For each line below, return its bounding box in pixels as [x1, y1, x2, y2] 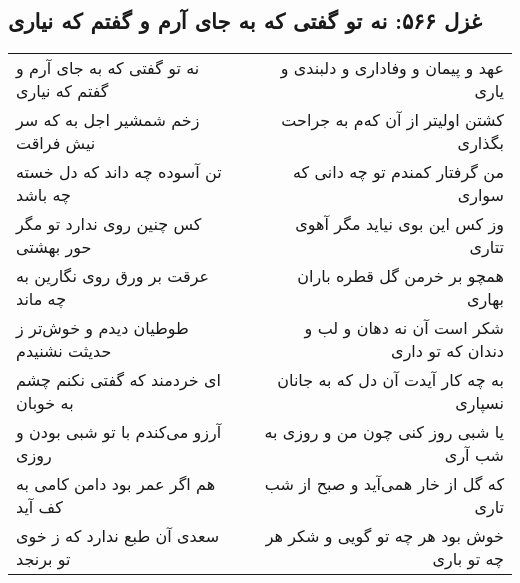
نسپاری [455, 391, 504, 415]
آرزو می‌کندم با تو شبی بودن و [16, 420, 222, 444]
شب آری [444, 443, 504, 467]
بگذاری [457, 131, 504, 155]
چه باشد [16, 183, 71, 207]
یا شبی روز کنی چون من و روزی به [264, 420, 504, 444]
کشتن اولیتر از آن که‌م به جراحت [281, 108, 504, 132]
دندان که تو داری [391, 339, 504, 363]
